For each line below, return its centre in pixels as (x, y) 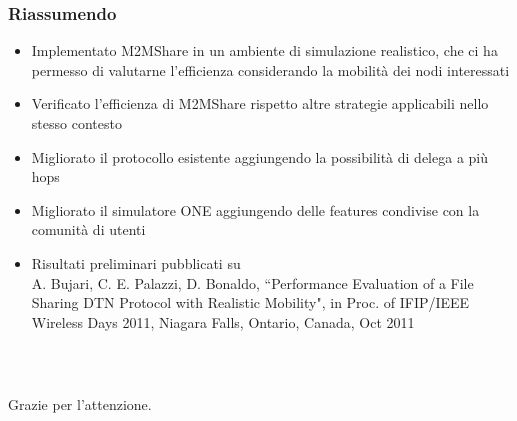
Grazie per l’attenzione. (80, 403)
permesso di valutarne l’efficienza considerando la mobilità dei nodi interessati (270, 69)
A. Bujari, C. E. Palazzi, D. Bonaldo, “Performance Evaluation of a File (252, 282)
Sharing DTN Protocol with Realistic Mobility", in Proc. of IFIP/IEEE (250, 302)
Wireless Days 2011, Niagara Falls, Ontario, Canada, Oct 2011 (223, 321)
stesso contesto (76, 123)
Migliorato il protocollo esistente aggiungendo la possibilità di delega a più (259, 156)
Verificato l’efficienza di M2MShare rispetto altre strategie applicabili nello (260, 103)
